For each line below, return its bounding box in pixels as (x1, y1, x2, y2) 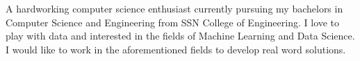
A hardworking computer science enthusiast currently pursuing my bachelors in (6, 1, 343, 15)
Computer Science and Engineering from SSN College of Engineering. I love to (6, 15, 340, 29)
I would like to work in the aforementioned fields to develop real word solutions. (6, 42, 346, 56)
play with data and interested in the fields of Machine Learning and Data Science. (6, 28, 355, 43)
